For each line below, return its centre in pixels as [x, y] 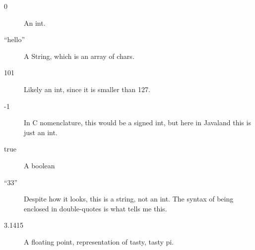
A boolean [39, 165]
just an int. [41, 132]
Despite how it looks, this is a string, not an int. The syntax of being [129, 199]
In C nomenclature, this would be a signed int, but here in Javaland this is [137, 123]
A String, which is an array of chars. [79, 56]
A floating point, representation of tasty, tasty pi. [99, 241]
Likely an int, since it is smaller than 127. [87, 89]
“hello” [14, 39]
